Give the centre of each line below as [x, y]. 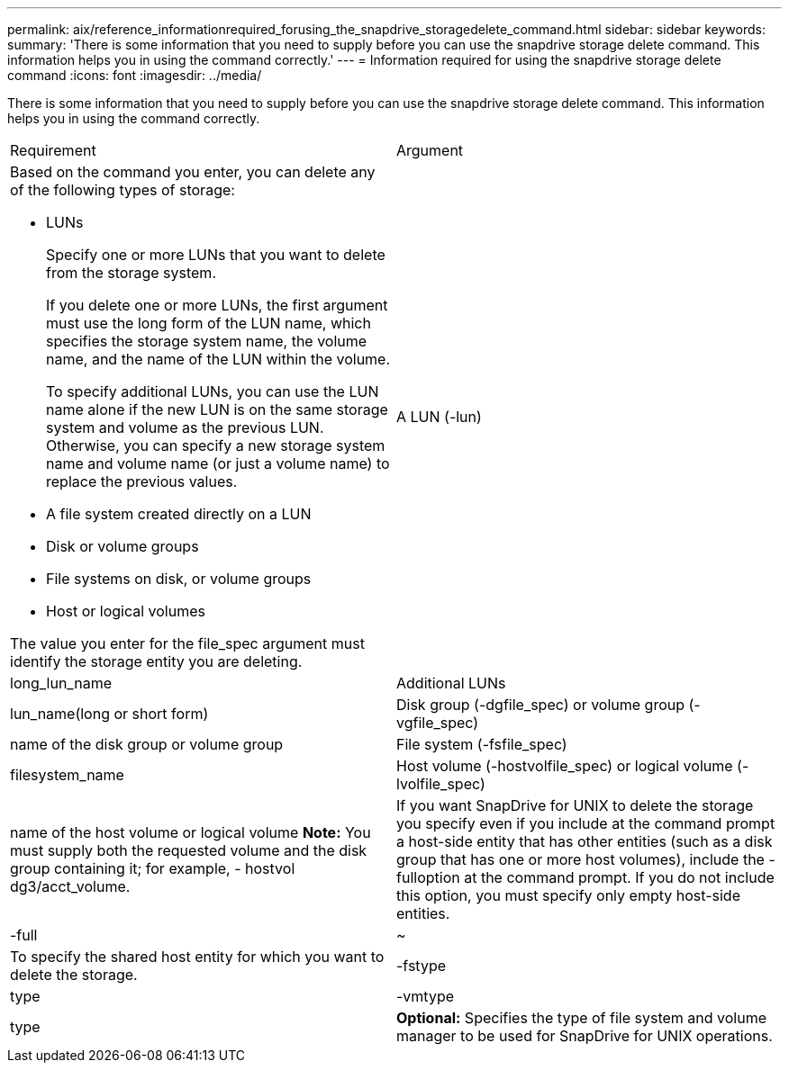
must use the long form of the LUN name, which [209, 323]
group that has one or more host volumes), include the [580, 859]
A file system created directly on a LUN [179, 514]
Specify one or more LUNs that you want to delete [216, 255]
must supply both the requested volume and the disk [189, 850]
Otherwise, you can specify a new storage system [216, 445]
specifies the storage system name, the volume [207, 341]
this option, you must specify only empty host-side [568, 895]
